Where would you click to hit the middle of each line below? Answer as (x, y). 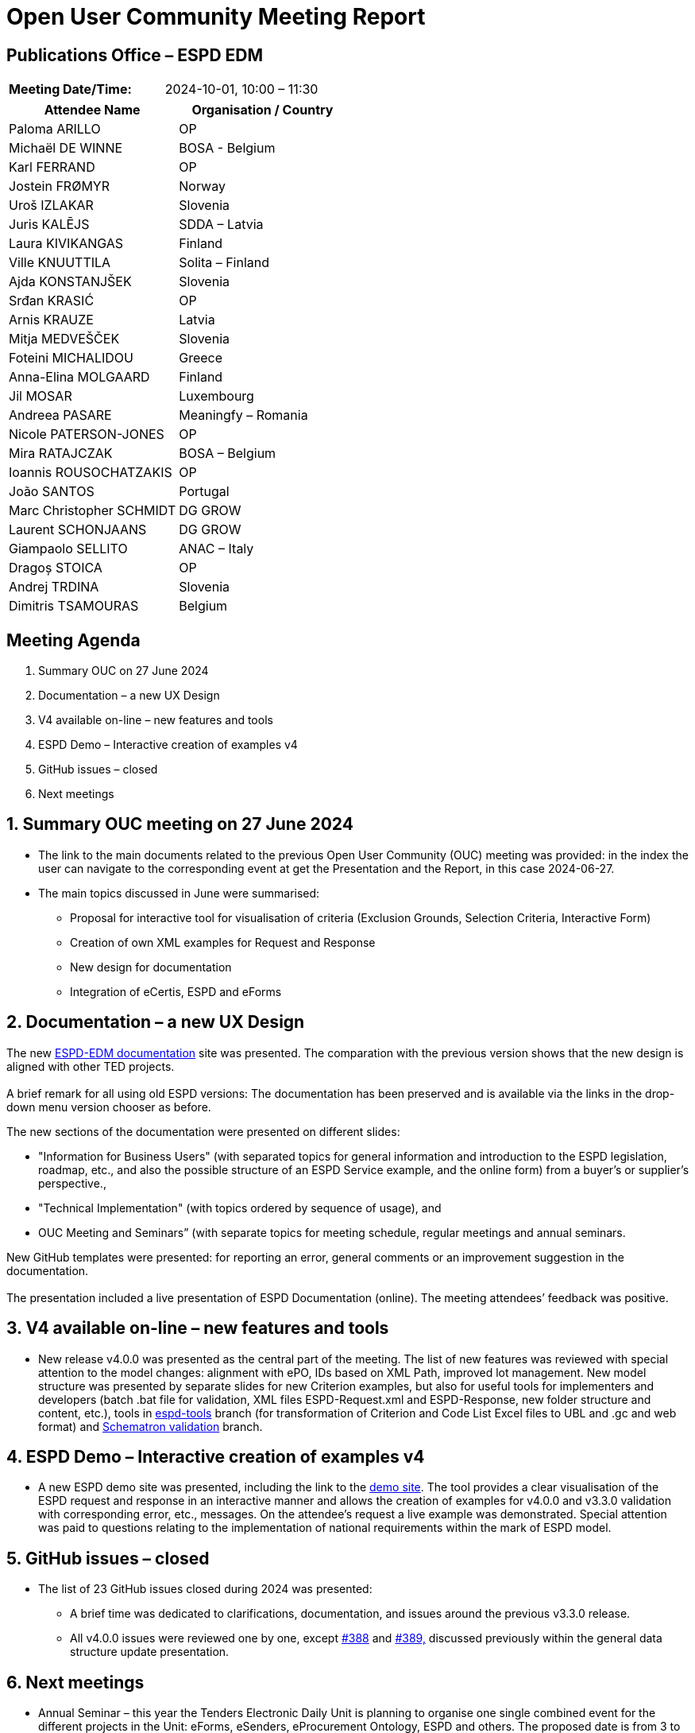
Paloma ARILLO (55, 129)
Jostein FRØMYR (59, 186)
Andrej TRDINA (54, 587)
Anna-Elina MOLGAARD (79, 377)
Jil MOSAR (41, 396)
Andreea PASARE (60, 415)
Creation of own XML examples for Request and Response (223, 942)
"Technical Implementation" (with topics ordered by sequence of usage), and (240, 1208)
